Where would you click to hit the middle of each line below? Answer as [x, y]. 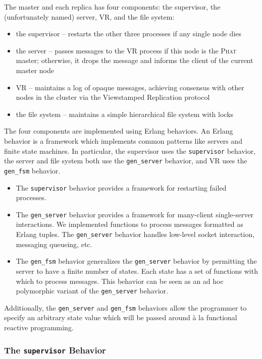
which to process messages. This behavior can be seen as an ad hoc [120, 281]
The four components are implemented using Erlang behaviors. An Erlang [119, 131]
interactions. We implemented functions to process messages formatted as [129, 224]
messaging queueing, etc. [54, 244]
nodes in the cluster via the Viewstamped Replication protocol [113, 97]
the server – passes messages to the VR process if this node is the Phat [126, 50]
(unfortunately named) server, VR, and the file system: [89, 16]
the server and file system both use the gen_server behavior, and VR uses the [126, 161]
